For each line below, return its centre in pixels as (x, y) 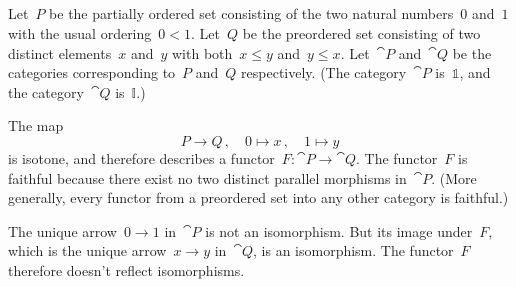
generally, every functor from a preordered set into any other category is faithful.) (258, 197)
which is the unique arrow (87, 250)
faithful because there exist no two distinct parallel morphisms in (207, 177)
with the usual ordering (80, 32)
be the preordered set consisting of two (361, 32)
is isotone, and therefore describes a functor (141, 157)
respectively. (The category (324, 72)
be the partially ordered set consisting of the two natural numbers (251, 13)
